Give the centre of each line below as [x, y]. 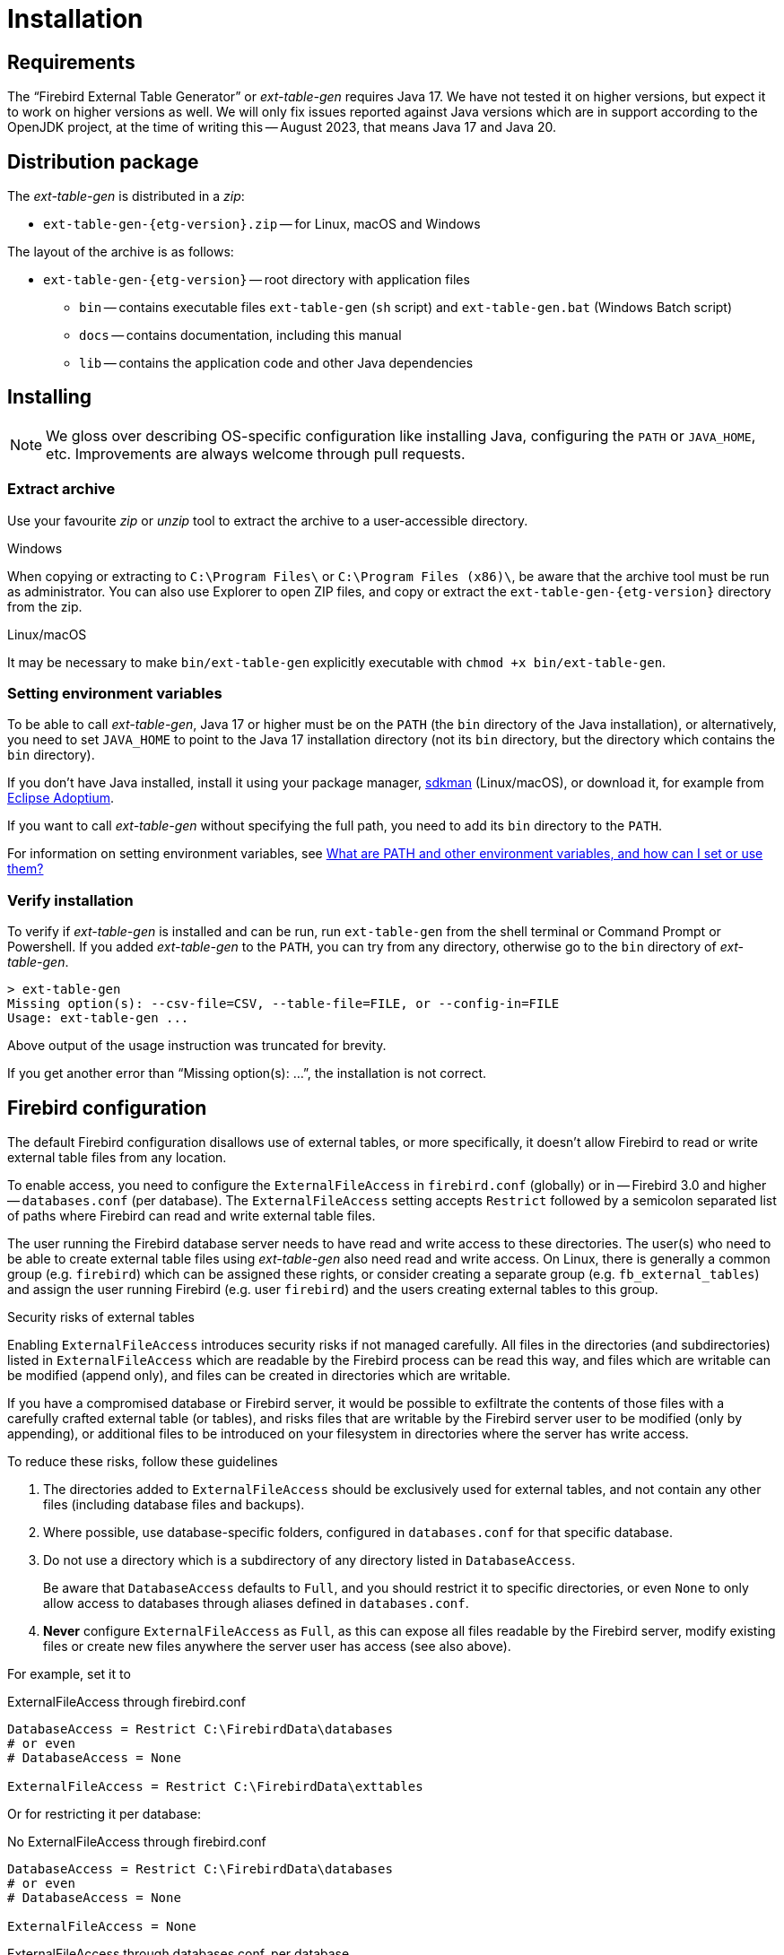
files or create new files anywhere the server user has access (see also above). [277, 1646]
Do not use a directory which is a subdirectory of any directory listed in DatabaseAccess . [309, 1560]
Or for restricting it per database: [104, 1813]
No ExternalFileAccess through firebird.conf [137, 1841]
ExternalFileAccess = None [102, 1926]
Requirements [71, 62]
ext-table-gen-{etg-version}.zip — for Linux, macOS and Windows [262, 224]
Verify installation [70, 900]
